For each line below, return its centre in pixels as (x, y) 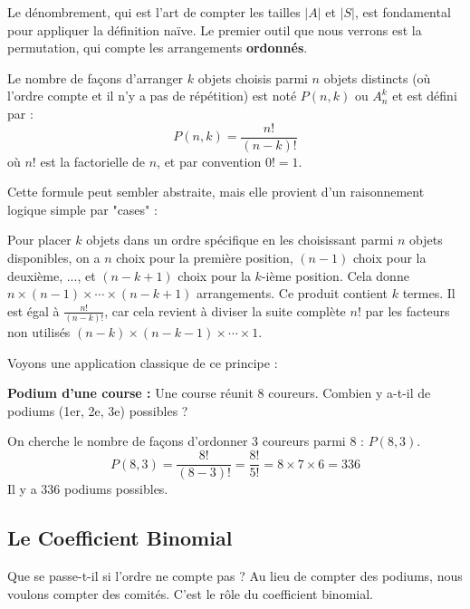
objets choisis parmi (253, 77)
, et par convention (209, 161)
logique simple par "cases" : (82, 209)
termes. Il (429, 293)
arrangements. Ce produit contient (293, 293)
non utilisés (39, 332)
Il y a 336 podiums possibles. (88, 489)
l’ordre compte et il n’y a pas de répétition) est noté (152, 96)
